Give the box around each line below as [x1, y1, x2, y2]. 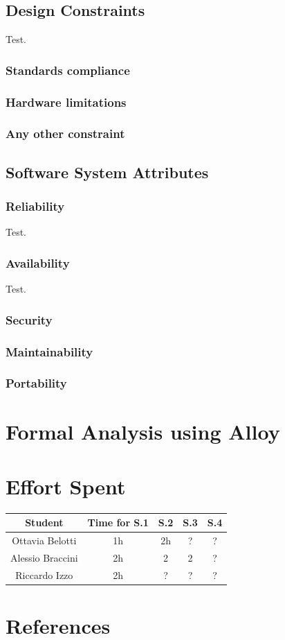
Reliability [6, 198, 65, 215]
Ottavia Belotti [12, 533, 77, 548]
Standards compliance [6, 61, 130, 78]
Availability [6, 254, 70, 271]
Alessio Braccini [10, 550, 78, 564]
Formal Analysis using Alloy [6, 417, 280, 446]
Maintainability [6, 343, 93, 360]
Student [25, 515, 64, 530]
